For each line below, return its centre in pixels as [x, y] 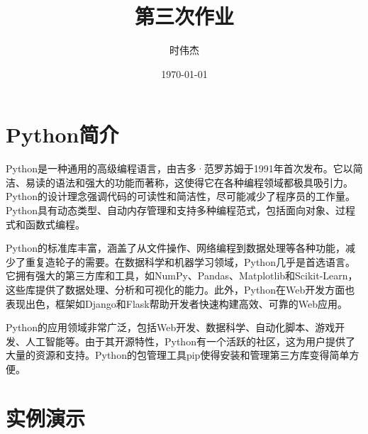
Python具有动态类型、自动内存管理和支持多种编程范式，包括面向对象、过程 [180, 210]
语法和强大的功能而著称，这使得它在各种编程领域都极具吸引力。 [204, 182]
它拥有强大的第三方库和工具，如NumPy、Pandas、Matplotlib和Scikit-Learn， [182, 276]
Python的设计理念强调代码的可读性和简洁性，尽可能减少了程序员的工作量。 [180, 196]
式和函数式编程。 [45, 224]
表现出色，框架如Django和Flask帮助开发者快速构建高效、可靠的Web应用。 [177, 303]
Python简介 [62, 134]
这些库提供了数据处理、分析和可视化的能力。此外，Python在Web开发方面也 [180, 289]
